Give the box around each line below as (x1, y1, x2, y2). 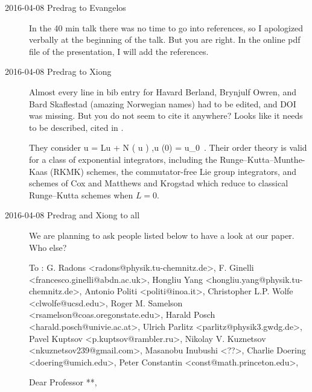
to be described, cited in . (29, 121, 124, 133)
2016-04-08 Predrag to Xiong (5, 65, 112, 78)
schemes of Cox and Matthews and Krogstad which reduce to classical (29, 177, 288, 189)
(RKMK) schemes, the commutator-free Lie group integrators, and (50, 165, 297, 177)
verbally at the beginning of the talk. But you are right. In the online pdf (29, 33, 301, 46)
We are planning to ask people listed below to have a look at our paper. (29, 229, 294, 241)
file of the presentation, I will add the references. (29, 45, 209, 57)
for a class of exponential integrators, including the (29, 153, 217, 165)
